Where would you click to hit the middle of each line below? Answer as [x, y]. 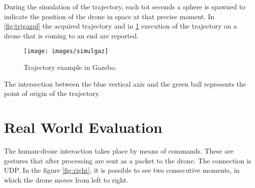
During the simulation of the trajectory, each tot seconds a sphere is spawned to [125, 6]
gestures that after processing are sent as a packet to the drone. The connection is [128, 160]
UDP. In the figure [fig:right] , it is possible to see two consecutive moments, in [122, 170]
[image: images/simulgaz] [66, 51]
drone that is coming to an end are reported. [71, 35]
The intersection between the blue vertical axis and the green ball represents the [125, 83]
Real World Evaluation [83, 127]
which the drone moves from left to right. [66, 179]
